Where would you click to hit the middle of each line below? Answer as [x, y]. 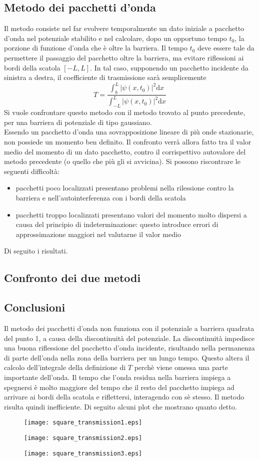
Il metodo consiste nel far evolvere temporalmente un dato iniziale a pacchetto [124, 28]
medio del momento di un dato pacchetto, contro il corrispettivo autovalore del [125, 151]
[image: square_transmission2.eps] [83, 438]
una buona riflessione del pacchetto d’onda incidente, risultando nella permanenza [129, 348]
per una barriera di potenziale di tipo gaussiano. [78, 122]
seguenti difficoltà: [32, 171]
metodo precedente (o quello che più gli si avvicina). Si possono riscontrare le [122, 161]
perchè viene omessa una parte [181, 367]
